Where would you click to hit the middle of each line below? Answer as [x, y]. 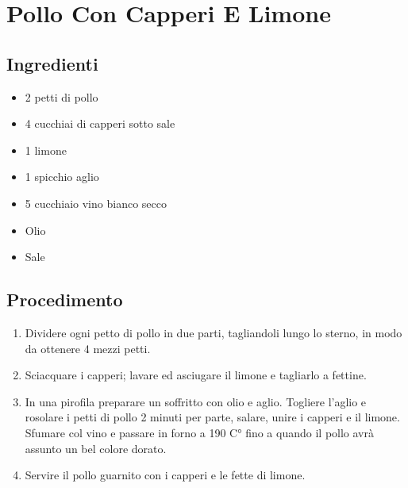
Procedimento [65, 300]
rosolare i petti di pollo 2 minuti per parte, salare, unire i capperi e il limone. [212, 417]
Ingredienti [52, 63]
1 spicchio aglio [62, 177]
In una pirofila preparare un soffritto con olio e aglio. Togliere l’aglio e [196, 401]
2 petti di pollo [62, 96]
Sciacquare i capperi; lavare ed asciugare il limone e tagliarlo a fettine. [196, 375]
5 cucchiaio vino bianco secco [96, 203]
